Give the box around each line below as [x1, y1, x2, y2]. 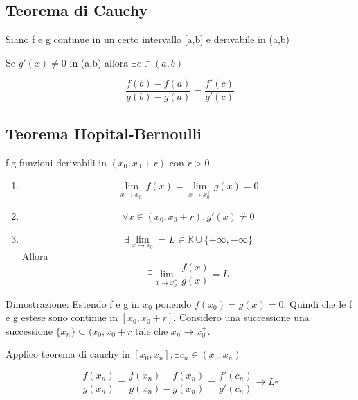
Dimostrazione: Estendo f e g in [6, 296, 140, 311]
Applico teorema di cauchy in [6, 347, 130, 361]
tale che [135, 323, 168, 338]
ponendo [155, 296, 192, 311]
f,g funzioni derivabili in [6, 155, 107, 169]
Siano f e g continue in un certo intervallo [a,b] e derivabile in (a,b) [6, 32, 290, 46]
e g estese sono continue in [6, 310, 118, 324]
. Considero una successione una [173, 310, 310, 324]
